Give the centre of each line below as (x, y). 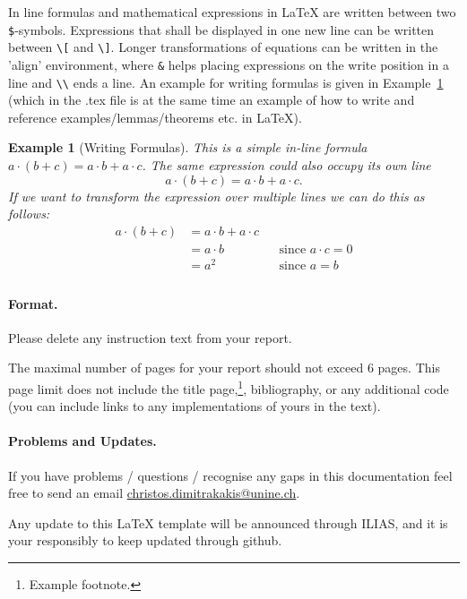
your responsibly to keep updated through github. (145, 540)
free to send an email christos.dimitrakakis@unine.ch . (154, 493)
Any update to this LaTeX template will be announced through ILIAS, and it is (228, 522)
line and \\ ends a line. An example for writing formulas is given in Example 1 (226, 82)
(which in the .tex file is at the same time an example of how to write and (212, 100)
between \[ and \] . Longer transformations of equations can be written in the (223, 47)
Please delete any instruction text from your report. (150, 337)
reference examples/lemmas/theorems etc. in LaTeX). (155, 117)
